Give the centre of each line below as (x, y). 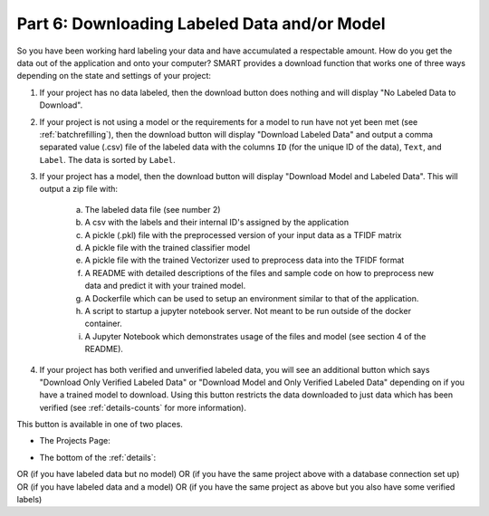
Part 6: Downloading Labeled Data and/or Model (201, 24)
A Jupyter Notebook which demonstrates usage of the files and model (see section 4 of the (255, 336)
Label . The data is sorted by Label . (107, 159)
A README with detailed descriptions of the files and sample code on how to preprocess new (259, 272)
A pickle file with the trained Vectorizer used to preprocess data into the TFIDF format (244, 260)
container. (103, 324)
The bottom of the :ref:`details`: (98, 457)
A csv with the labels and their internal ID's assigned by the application (217, 223)
